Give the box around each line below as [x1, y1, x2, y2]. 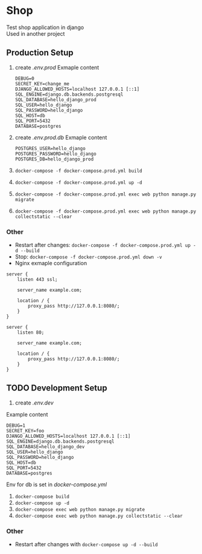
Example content [6, 411, 48, 418]
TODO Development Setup [6, 383, 107, 394]
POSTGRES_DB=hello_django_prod [14, 156, 94, 162]
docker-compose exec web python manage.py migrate [14, 506, 145, 512]
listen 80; [17, 329, 45, 336]
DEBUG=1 [6, 422, 26, 429]
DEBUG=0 [14, 75, 34, 82]
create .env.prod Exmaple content [14, 64, 99, 71]
